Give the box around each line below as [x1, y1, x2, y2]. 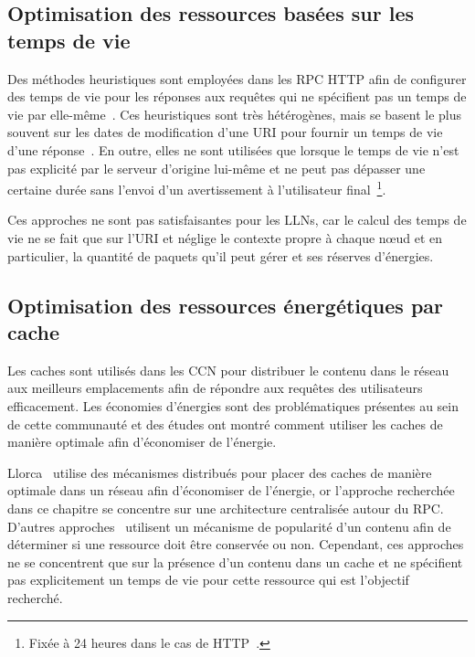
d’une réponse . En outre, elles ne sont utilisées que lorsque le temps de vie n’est [7, 140, 459, 159]
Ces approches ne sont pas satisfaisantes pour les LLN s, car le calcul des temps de [7, 210, 467, 229]
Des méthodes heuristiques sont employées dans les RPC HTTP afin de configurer [7, 69, 467, 88]
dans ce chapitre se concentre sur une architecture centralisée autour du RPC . [7, 498, 444, 517]
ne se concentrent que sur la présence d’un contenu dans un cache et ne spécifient [7, 552, 463, 571]
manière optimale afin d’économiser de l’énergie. [7, 432, 277, 451]
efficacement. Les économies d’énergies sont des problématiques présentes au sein [7, 396, 459, 415]
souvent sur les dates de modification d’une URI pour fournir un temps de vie [7, 122, 443, 142]
